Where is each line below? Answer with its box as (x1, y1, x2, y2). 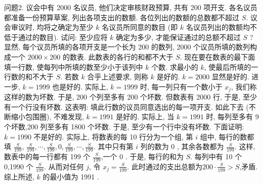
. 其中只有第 (93, 141, 134, 152)
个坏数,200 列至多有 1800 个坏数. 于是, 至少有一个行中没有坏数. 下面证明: (4, 121, 244, 131)
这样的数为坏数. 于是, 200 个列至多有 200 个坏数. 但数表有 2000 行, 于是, (4, 91, 241, 102)
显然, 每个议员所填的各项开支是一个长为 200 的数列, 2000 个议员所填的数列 (4, 41, 250, 52)
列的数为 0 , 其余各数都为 (140, 141, 224, 152)
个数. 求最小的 (151, 61, 198, 72)
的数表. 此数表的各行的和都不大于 (62, 51, 173, 62)
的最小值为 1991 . (42, 171, 99, 182)
